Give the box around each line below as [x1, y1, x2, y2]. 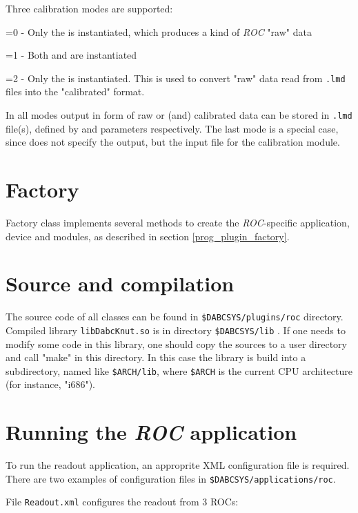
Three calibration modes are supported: [6, 1, 173, 15]
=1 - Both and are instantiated [6, 48, 137, 62]
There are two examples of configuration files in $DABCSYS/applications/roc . [6, 471, 336, 485]
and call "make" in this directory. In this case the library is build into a [6, 350, 306, 365]
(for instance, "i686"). [6, 377, 95, 391]
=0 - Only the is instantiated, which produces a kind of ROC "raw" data [6, 24, 312, 39]
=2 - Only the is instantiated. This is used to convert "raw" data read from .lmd [6, 70, 346, 85]
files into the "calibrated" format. [6, 84, 145, 99]
